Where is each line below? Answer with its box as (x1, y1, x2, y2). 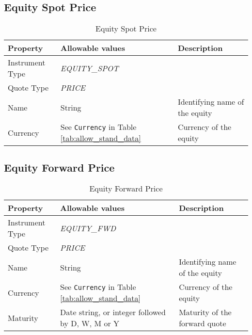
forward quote (179, 318, 226, 329)
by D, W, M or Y (60, 318, 120, 329)
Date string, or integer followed (60, 306, 166, 318)
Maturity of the (179, 306, 232, 318)
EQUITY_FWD (60, 222, 116, 234)
